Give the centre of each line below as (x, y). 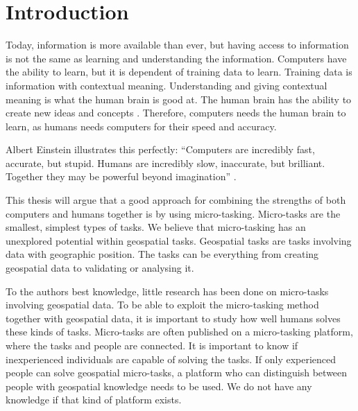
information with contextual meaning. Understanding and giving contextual (167, 85)
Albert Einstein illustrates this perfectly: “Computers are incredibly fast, (160, 149)
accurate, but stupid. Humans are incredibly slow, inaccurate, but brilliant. (165, 163)
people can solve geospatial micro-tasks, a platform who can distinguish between (177, 373)
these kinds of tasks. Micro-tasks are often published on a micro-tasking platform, (179, 332)
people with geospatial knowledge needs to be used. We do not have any (159, 386)
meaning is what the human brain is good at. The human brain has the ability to (179, 99)
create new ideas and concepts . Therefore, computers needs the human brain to (176, 113)
